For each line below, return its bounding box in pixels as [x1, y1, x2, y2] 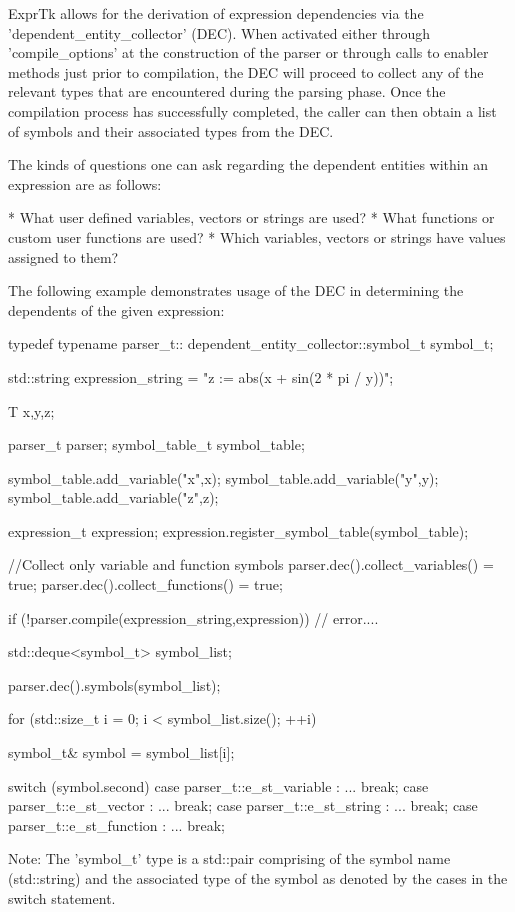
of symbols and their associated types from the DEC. [8, 120, 334, 141]
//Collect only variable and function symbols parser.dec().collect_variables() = [8, 554, 494, 575]
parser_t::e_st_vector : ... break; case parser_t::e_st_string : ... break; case [8, 795, 478, 816]
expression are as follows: [8, 173, 162, 194]
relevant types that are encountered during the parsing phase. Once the [8, 81, 446, 102]
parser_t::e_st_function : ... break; [8, 814, 225, 835]
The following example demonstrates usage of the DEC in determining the [8, 280, 464, 301]
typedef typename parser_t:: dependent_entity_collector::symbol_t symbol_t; [8, 333, 494, 354]
